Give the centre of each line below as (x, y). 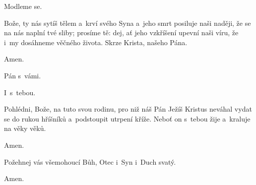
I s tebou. (20, 92)
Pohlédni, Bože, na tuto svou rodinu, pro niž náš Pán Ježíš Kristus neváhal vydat (128, 109)
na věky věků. (25, 128)
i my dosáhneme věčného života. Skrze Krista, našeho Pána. (96, 42)
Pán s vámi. (23, 75)
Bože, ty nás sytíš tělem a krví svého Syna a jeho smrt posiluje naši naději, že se (128, 23)
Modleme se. (23, 6)
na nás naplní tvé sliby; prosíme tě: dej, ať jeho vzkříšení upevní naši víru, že (121, 32)
